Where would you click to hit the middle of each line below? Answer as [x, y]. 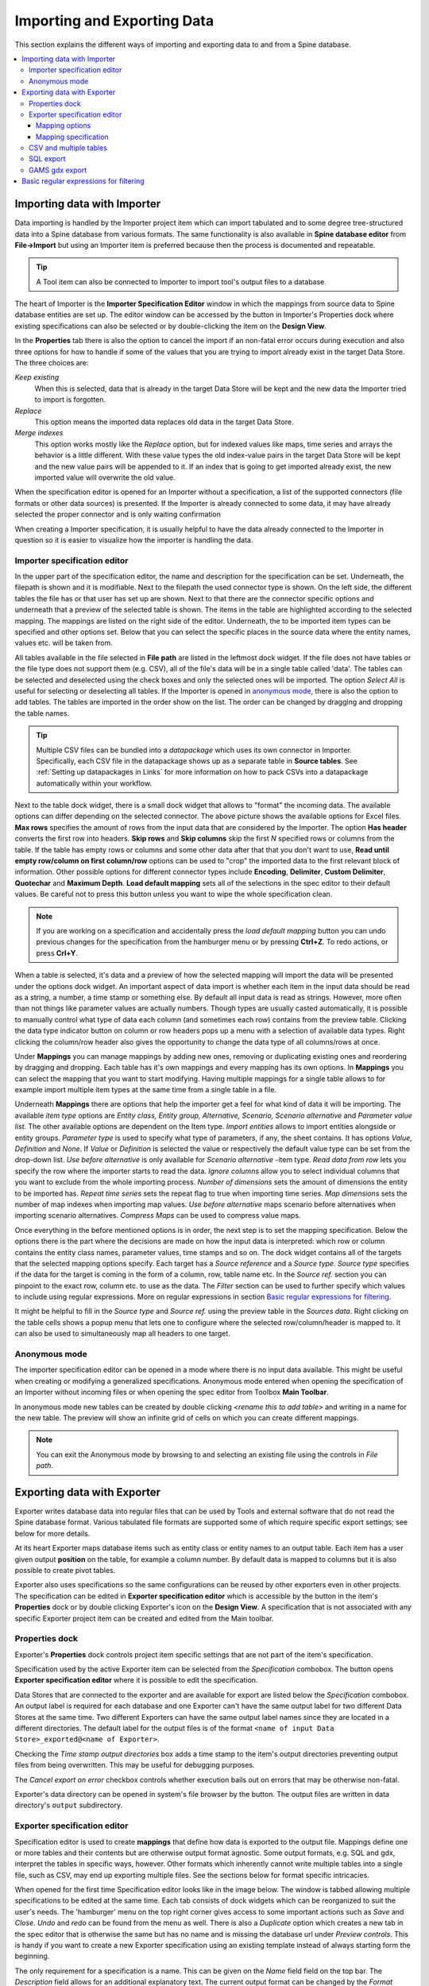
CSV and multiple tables [68, 148]
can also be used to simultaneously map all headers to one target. [122, 1334]
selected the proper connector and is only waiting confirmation [118, 514]
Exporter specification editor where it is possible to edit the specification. [136, 1680]
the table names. [42, 713]
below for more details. [52, 1533]
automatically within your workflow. [94, 783]
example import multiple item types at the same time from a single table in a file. [146, 1090]
